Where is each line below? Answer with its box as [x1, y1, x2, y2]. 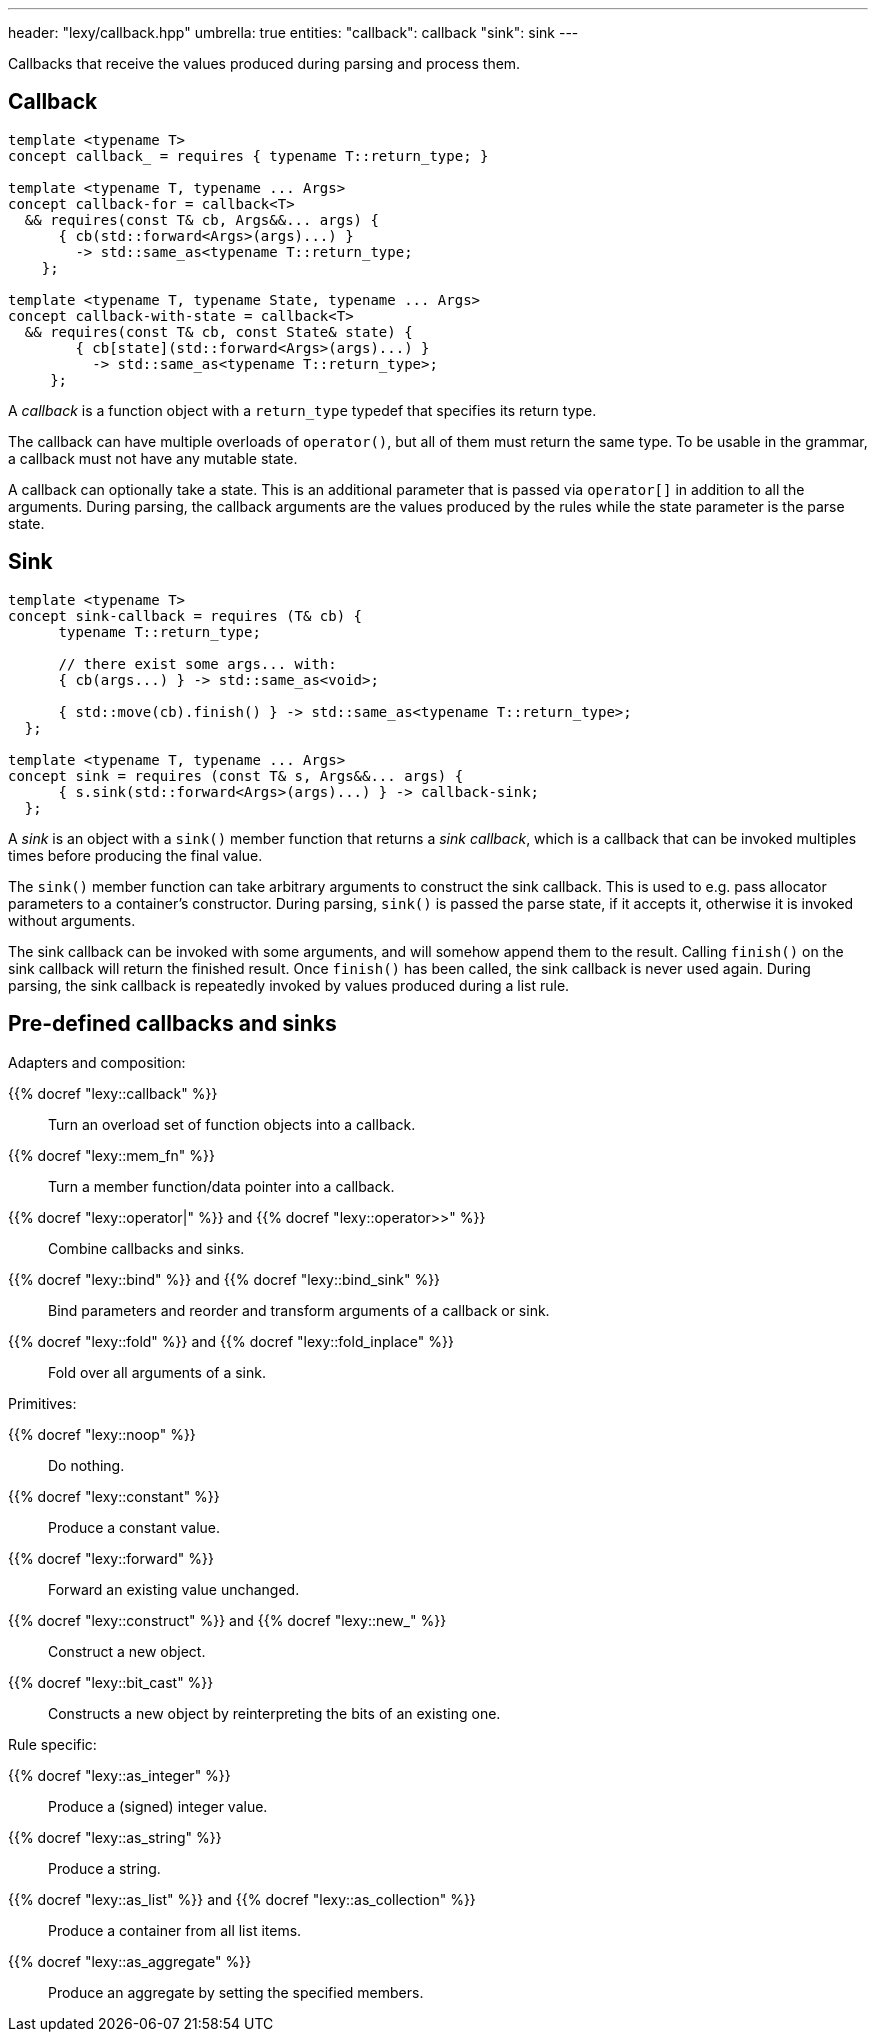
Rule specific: [8, 1735, 97, 1753]
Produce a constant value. [48, 1518, 220, 1536]
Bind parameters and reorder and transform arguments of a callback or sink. [48, 1301, 550, 1319]
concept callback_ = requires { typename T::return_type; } [8, 147, 489, 164]
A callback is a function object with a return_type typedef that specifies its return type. [8, 401, 597, 419]
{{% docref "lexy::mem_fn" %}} [8, 1146, 215, 1164]
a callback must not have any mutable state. [8, 449, 298, 467]
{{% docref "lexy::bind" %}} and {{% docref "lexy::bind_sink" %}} [8, 1270, 441, 1288]
